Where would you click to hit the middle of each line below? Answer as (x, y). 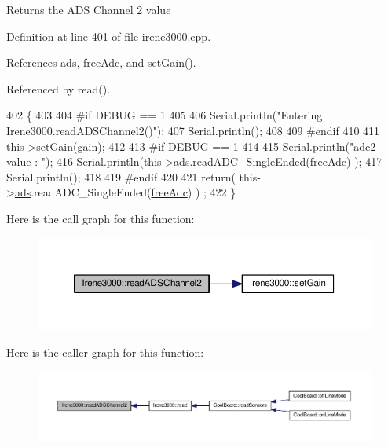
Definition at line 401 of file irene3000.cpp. (109, 36)
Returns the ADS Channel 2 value (89, 9)
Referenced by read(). (59, 88)
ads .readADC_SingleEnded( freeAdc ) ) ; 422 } (125, 192)
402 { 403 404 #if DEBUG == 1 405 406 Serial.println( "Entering (165, 115)
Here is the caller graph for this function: (105, 352)
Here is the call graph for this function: (101, 218)
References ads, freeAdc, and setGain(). (101, 62)
